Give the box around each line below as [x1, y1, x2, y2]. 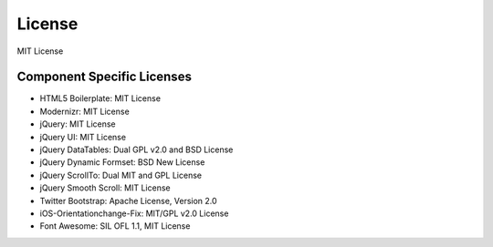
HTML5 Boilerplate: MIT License [39, 93, 162, 104]
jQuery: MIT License [39, 118, 116, 129]
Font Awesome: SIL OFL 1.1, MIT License [39, 221, 191, 232]
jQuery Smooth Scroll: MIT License [39, 182, 171, 193]
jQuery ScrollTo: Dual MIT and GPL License [39, 170, 203, 180]
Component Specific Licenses [16, 69, 192, 85]
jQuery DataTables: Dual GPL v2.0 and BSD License [39, 144, 234, 155]
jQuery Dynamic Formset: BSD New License [39, 157, 205, 168]
